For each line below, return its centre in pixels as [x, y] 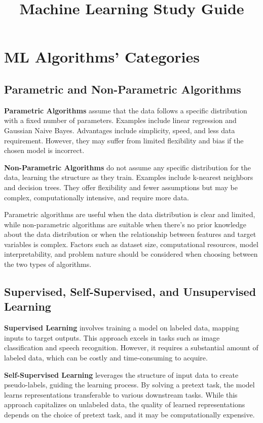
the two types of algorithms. [48, 264]
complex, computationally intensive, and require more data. [97, 197]
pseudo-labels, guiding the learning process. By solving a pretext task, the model [129, 385]
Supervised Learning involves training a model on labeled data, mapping [122, 328]
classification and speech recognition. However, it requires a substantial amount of [131, 348]
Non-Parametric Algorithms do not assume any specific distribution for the [128, 167]
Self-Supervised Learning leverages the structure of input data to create [121, 374]
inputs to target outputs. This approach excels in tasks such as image [112, 337]
